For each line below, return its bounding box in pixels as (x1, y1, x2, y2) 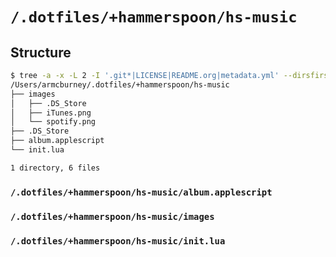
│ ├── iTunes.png (10, 108, 92, 118)
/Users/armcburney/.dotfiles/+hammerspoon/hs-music (10, 79, 230, 90)
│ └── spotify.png (10, 117, 97, 127)
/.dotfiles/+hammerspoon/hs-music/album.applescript (10, 186, 273, 198)
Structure (10, 44, 72, 61)
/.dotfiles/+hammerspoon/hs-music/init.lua (10, 235, 226, 247)
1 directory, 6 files (10, 163, 101, 173)
